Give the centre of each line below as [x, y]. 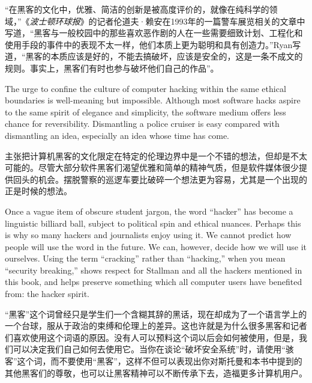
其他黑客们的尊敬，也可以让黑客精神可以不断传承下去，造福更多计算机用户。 [156, 372]
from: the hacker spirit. [47, 294]
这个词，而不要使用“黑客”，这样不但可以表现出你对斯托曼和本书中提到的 [160, 361]
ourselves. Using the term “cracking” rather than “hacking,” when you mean [145, 258]
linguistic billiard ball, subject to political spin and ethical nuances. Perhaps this [153, 223]
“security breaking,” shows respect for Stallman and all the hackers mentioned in [154, 270]
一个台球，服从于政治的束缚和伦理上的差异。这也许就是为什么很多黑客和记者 [156, 326]
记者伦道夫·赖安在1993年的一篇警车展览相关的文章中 [201, 21]
